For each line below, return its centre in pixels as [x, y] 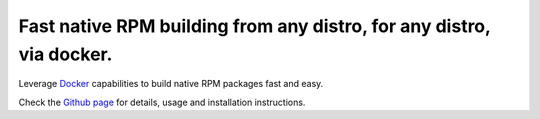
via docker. [65, 54]
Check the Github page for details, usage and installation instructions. [162, 102]
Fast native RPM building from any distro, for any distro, [254, 26]
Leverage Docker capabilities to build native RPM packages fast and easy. [171, 84]
